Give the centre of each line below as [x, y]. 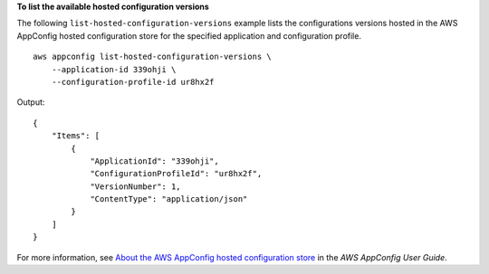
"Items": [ [76, 136]
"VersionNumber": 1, [135, 186]
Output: [31, 102]
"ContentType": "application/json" [169, 199]
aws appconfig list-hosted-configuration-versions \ [152, 57]
